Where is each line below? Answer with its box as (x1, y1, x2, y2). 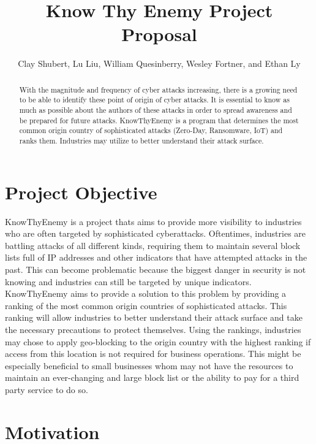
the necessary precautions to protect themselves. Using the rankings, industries (5, 323, 301, 335)
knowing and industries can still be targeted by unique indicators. (5, 275, 252, 288)
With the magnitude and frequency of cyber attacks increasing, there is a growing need (19, 84, 298, 94)
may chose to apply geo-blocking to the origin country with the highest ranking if (5, 335, 311, 348)
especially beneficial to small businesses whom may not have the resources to (5, 359, 293, 372)
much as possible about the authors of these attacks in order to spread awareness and (19, 105, 292, 115)
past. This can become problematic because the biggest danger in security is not (5, 262, 306, 275)
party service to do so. (5, 383, 88, 396)
